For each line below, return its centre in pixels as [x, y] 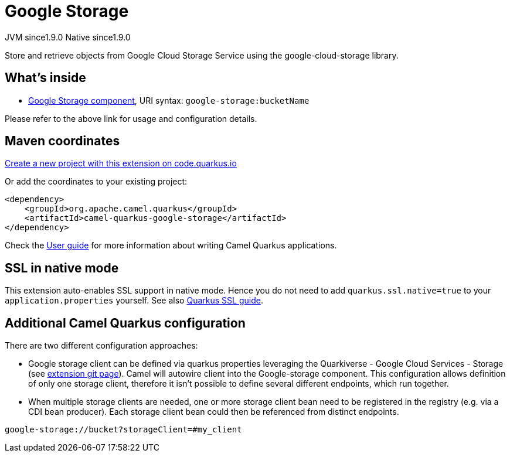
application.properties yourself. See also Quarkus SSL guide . [134, 301]
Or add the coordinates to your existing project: [96, 182]
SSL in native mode [62, 268]
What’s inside [45, 78]
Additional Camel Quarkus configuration [125, 323]
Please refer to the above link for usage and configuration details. [131, 118]
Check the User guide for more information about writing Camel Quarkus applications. [171, 245]
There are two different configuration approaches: [101, 346]
